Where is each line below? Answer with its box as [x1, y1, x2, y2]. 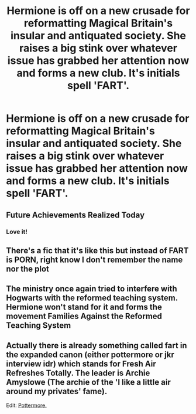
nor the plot [6, 264, 50, 274]
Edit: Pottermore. [6, 402, 47, 409]
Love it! [6, 228, 28, 236]
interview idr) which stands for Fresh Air [6, 359, 156, 369]
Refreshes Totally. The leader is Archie [6, 368, 150, 378]
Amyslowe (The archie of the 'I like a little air [6, 377, 171, 387]
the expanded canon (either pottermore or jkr [6, 349, 174, 359]
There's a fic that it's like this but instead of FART [6, 245, 189, 256]
